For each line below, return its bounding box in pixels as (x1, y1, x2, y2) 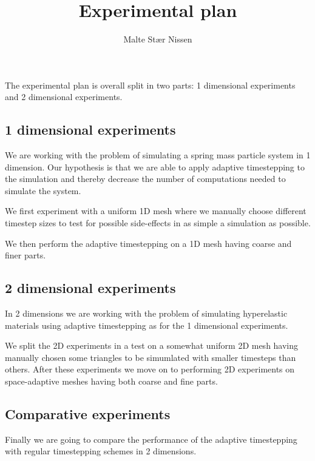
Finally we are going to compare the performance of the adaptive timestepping (5, 432, 297, 445)
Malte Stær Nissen (123, 33, 192, 45)
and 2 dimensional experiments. (5, 90, 123, 103)
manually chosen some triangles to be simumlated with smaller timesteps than (5, 351, 296, 363)
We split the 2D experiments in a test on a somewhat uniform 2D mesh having (5, 339, 299, 352)
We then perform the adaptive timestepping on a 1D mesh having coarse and (5, 237, 292, 249)
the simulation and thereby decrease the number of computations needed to (5, 172, 286, 185)
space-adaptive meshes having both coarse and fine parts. (5, 375, 218, 388)
